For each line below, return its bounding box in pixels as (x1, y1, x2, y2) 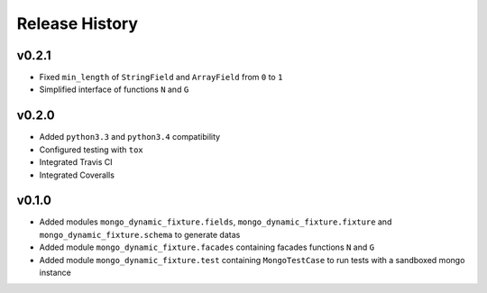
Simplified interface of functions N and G (39, 84, 189, 95)
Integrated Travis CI (39, 157, 113, 168)
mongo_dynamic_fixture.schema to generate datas (39, 229, 241, 240)
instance (39, 267, 71, 278)
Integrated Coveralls (39, 169, 115, 180)
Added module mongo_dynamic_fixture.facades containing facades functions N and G (39, 242, 374, 252)
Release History (16, 14, 139, 33)
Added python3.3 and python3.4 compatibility (39, 132, 221, 142)
